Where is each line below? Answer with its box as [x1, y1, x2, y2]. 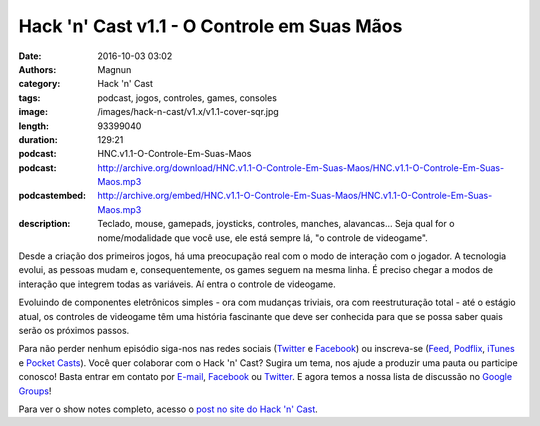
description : [18, 218, 71, 230]
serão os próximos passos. [18, 324, 130, 336]
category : [18, 78, 61, 90]
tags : [18, 91, 41, 104]
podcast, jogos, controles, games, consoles [97, 91, 277, 104]
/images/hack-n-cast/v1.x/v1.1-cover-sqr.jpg [97, 106, 279, 118]
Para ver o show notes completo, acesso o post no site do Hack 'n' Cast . [18, 403, 319, 415]
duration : [18, 133, 59, 145]
